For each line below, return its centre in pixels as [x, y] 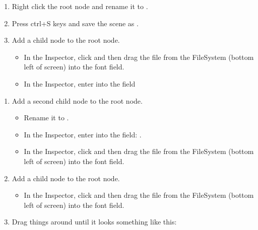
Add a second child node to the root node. [77, 100]
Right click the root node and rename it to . [80, 6]
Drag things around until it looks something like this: [94, 222]
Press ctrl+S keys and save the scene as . [75, 23]
